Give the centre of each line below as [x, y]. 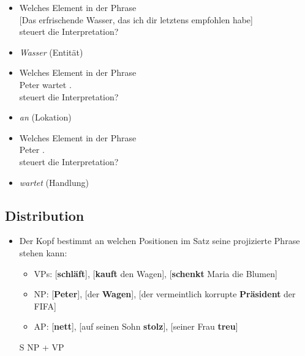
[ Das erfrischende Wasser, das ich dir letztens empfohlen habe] [136, 19]
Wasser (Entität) [51, 52]
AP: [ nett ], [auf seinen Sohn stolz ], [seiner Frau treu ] [136, 326]
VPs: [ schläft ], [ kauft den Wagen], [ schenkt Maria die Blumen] [156, 273]
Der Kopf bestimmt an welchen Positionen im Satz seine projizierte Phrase [160, 241]
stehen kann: [43, 252]
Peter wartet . [45, 84]
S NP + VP [42, 347]
